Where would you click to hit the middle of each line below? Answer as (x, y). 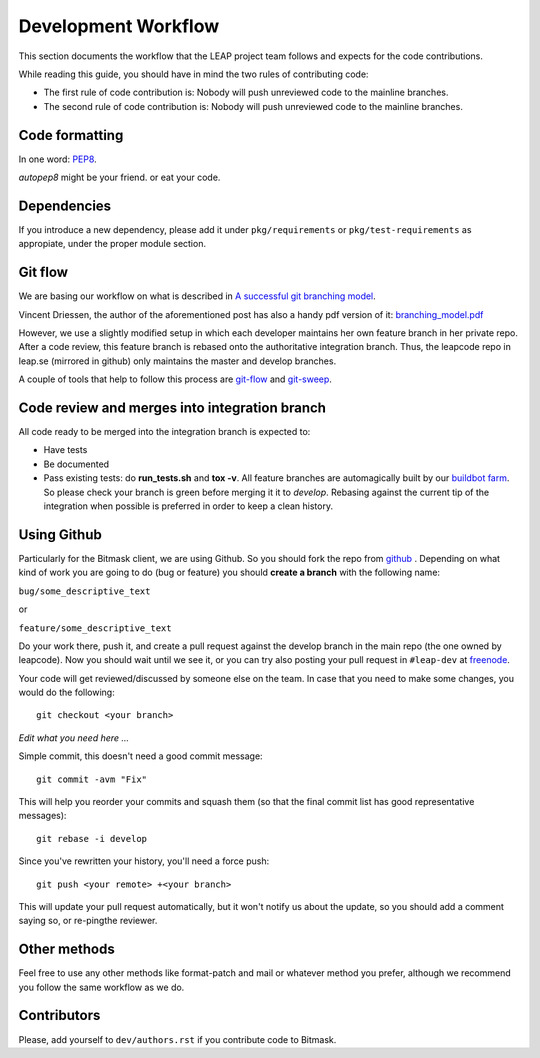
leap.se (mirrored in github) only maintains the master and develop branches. (177, 361)
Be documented (76, 464)
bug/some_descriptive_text (84, 591)
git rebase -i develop (92, 838)
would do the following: (66, 692)
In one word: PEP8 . (57, 159)
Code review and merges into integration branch (172, 407)
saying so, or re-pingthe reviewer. (88, 921)
